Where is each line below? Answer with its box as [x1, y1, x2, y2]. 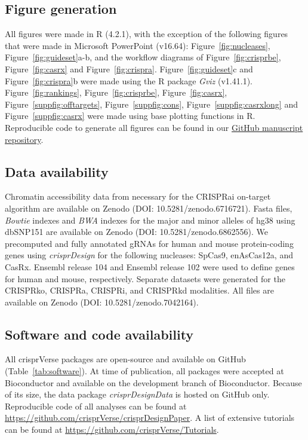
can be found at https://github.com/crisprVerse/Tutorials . [5, 423, 219, 436]
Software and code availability [5, 325, 194, 343]
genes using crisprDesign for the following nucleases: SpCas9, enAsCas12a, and [5, 249, 293, 261]
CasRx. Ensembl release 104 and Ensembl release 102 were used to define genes [5, 260, 295, 273]
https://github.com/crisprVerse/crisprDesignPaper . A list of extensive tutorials [5, 411, 295, 424]
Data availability [5, 162, 109, 181]
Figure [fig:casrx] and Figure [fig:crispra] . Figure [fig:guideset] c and [5, 62, 253, 75]
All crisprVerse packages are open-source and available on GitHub [5, 353, 246, 365]
